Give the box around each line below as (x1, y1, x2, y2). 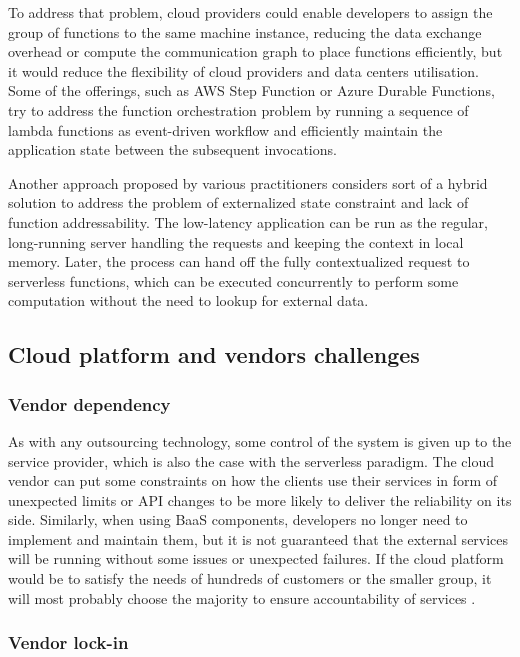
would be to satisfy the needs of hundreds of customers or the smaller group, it (8, 568, 492, 589)
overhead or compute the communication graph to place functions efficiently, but (8, 41, 503, 62)
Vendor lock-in (8, 630, 129, 655)
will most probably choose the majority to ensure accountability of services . (8, 587, 476, 608)
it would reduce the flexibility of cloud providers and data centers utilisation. (8, 60, 479, 81)
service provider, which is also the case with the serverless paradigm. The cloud (8, 450, 495, 471)
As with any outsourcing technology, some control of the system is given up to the (8, 430, 512, 451)
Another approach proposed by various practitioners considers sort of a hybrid (8, 172, 488, 193)
